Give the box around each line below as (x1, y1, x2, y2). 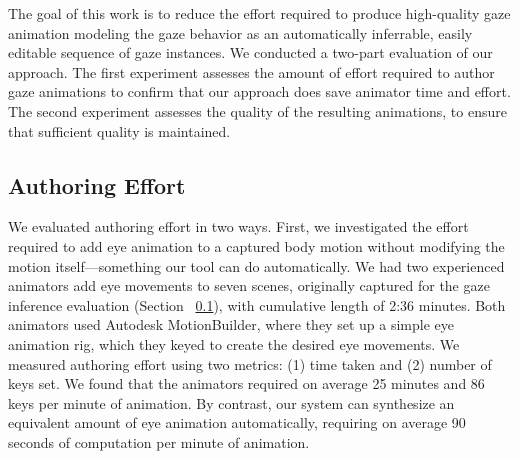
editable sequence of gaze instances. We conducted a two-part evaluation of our (8, 42, 493, 63)
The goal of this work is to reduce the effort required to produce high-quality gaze (8, 3, 511, 23)
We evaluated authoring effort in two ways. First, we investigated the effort (8, 216, 469, 237)
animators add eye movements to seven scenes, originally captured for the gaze (8, 275, 490, 296)
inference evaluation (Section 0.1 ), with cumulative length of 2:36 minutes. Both (8, 294, 506, 315)
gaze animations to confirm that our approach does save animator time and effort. (8, 81, 511, 102)
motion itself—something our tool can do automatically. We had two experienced (8, 255, 505, 276)
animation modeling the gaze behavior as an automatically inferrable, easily (8, 22, 473, 43)
